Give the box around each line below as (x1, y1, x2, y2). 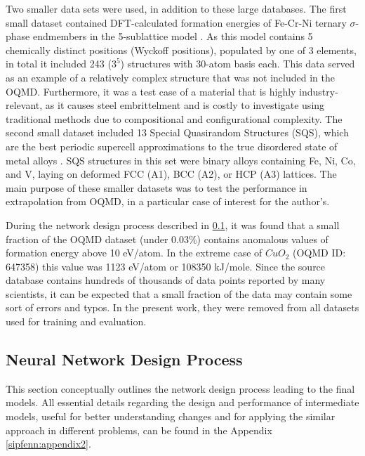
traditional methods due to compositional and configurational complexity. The (6, 111, 343, 126)
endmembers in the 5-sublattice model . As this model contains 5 (32, 29, 313, 44)
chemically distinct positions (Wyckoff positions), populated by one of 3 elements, (6, 42, 357, 57)
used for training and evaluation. (6, 314, 147, 329)
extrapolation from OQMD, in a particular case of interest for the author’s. (6, 194, 330, 209)
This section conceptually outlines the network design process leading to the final (6, 381, 355, 396)
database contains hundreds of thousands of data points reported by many (6, 273, 326, 287)
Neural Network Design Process (6, 348, 243, 370)
